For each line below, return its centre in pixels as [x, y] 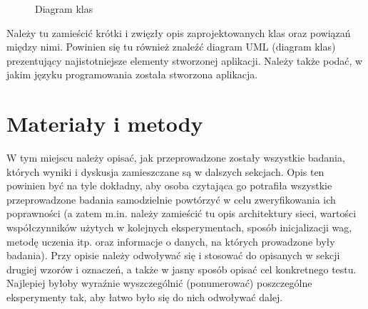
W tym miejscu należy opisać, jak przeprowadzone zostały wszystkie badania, [176, 158]
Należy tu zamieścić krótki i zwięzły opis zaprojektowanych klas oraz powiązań [179, 32]
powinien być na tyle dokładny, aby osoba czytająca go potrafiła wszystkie [169, 185]
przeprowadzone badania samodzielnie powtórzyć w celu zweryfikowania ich [171, 199]
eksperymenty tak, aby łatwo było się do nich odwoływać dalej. [145, 297]
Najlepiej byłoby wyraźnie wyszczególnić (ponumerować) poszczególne [159, 283]
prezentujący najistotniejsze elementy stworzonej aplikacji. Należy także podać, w [185, 60]
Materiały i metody [105, 124]
